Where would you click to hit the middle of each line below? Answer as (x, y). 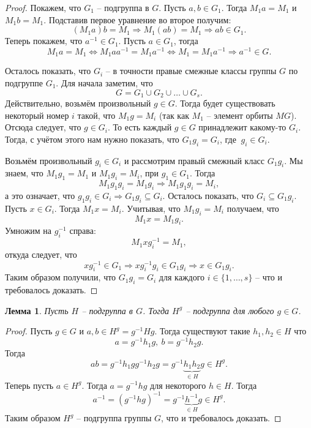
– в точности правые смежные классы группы (191, 71)
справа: (83, 231)
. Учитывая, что (151, 208)
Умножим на (28, 231)
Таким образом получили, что (61, 277)
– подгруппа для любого (230, 310)
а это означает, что (40, 195)
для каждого (182, 277)
